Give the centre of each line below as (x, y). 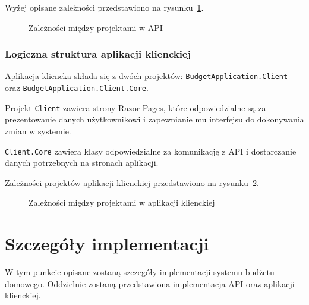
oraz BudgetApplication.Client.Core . (77, 88)
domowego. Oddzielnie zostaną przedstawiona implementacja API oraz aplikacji (150, 283)
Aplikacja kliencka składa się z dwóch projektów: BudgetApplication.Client (146, 76)
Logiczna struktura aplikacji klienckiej (98, 54)
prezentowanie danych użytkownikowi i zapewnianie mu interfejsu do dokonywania (154, 119)
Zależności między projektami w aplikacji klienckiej (122, 202)
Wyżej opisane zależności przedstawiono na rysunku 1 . (104, 7)
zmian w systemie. (38, 131)
